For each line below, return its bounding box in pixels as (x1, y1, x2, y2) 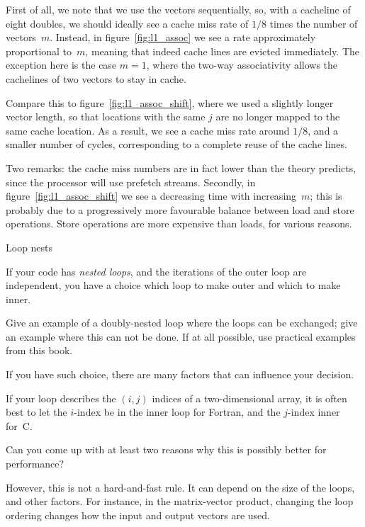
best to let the (6, 404, 67, 419)
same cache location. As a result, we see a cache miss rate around (6, 123, 290, 137)
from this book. (6, 343, 73, 358)
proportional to (6, 43, 72, 58)
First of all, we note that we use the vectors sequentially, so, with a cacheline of (6, 2, 351, 16)
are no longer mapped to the (215, 109, 340, 124)
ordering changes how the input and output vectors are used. (6, 507, 270, 522)
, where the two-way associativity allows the (146, 57, 338, 72)
